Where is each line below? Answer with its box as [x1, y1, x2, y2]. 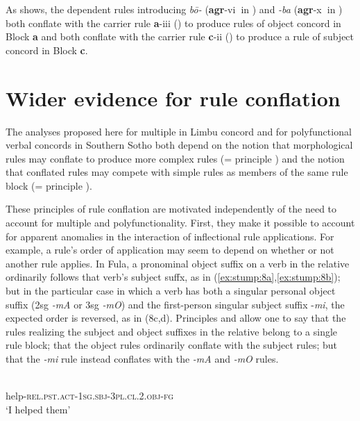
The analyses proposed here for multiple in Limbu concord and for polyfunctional [6, 124, 352, 138]
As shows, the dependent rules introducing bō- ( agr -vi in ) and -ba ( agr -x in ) [6, 2, 343, 16]
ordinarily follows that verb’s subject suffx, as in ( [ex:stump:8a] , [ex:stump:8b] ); [6, 270, 341, 284]
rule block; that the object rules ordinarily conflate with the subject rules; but [6, 338, 338, 352]
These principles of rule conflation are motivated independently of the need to [6, 201, 337, 216]
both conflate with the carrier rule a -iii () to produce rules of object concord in [6, 15, 341, 30]
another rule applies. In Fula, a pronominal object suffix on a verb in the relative [6, 256, 350, 270]
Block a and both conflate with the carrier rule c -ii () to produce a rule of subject [6, 29, 354, 44]
